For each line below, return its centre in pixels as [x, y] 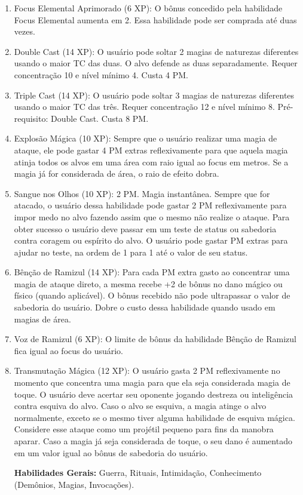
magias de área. [42, 319]
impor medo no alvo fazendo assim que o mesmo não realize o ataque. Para [152, 216]
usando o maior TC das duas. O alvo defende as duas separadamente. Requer [156, 63]
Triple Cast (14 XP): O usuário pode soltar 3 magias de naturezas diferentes [154, 95]
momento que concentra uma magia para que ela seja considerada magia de [152, 382]
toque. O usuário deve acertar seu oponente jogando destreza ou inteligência [154, 394]
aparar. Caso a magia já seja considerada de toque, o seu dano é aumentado [153, 441]
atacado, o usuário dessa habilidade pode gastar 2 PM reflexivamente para [150, 205]
